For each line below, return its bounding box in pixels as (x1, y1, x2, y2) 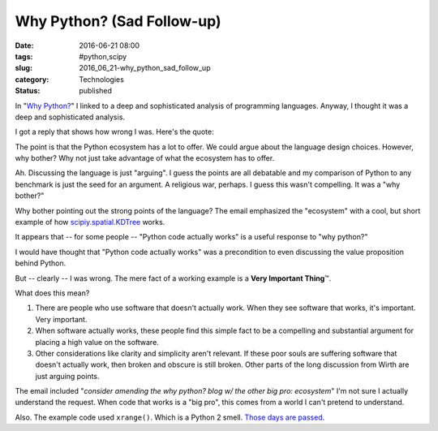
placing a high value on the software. (35, 337, 160, 347)
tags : (15, 51, 33, 61)
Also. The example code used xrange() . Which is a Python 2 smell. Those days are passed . (15, 412, 325, 422)
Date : (15, 41, 34, 50)
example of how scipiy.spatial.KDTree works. (15, 218, 165, 227)
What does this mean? (15, 288, 90, 298)
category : (15, 74, 49, 84)
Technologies (79, 74, 125, 84)
